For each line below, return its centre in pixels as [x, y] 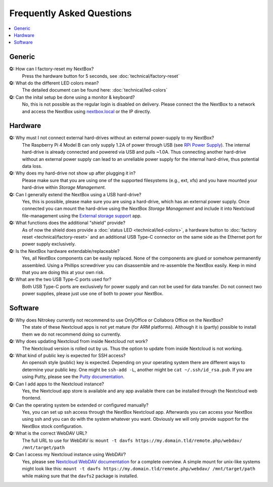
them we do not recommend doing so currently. [72, 334]
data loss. [32, 166]
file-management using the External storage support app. [82, 215]
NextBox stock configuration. [52, 426]
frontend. [32, 398]
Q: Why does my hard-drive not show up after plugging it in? [73, 173]
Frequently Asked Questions [71, 13]
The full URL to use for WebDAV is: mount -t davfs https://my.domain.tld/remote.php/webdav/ [132, 440]
